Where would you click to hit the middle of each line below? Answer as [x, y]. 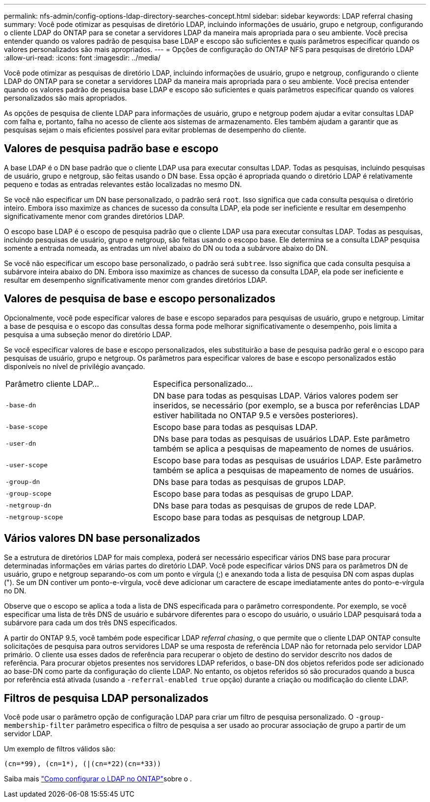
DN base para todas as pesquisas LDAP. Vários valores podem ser [275, 395]
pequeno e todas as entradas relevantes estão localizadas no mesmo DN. [123, 184]
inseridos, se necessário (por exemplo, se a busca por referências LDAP [286, 405]
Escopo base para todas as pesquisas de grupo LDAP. [253, 494]
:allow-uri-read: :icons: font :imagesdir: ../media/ [82, 58]
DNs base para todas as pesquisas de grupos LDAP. [249, 482]
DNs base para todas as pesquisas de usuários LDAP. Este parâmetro [281, 439]
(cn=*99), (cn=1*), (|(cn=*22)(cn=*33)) [83, 764]
